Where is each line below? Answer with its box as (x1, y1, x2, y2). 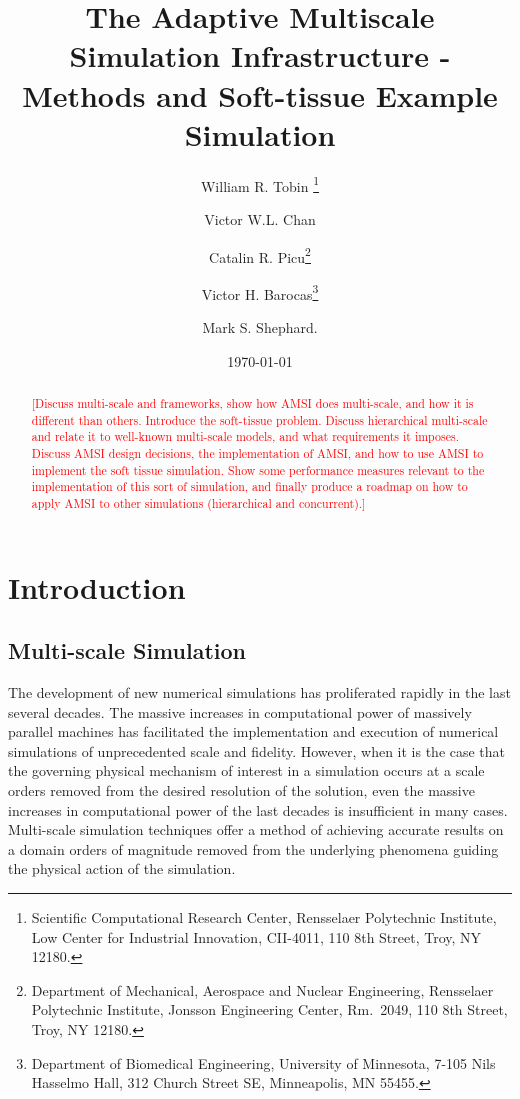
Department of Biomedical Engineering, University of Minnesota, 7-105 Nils (31, 1052, 496, 1073)
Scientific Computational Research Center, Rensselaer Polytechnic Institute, (31, 906, 497, 927)
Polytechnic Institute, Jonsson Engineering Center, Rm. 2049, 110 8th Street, (31, 999, 508, 1020)
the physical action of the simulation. (8, 858, 236, 879)
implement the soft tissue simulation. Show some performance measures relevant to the (31, 461, 485, 478)
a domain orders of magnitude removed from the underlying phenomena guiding (8, 838, 499, 859)
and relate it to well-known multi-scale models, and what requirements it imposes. (31, 428, 459, 445)
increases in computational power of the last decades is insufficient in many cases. (8, 799, 508, 820)
